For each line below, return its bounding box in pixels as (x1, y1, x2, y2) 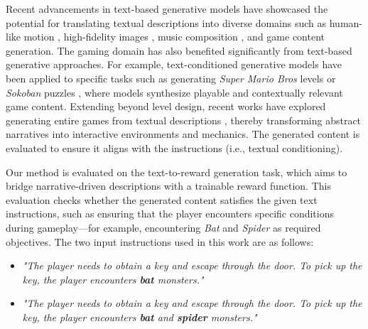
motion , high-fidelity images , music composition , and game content (23, 29, 325, 44)
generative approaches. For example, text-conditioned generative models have (6, 57, 342, 72)
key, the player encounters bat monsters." (22, 271, 204, 286)
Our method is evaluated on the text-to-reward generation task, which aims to (6, 164, 347, 179)
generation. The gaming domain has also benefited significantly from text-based (6, 43, 352, 58)
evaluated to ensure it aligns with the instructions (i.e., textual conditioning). (6, 140, 343, 155)
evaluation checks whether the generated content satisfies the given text (6, 192, 318, 207)
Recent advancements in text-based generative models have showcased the (6, 1, 328, 16)
